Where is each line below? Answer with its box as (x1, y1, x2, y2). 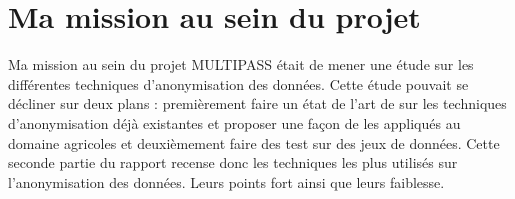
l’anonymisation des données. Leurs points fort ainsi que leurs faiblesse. (8, 171, 445, 192)
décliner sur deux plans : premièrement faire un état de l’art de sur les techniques (8, 93, 507, 114)
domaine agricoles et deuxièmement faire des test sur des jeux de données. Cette (8, 132, 500, 153)
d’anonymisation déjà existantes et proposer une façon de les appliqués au (8, 112, 461, 133)
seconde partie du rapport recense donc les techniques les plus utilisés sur (8, 152, 458, 173)
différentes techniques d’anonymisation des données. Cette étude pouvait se (8, 73, 469, 94)
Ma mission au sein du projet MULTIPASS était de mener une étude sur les (8, 54, 474, 75)
